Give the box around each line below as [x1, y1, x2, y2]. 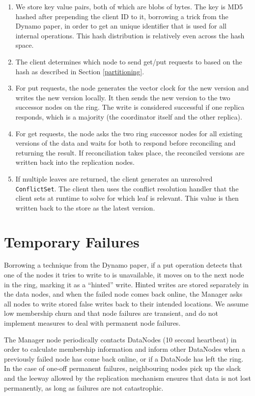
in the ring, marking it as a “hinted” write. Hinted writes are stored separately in [4, 279, 249, 289]
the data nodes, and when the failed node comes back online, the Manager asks [4, 289, 243, 299]
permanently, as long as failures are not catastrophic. [4, 382, 164, 393]
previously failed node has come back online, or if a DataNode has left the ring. [4, 353, 244, 364]
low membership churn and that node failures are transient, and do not [4, 308, 219, 318]
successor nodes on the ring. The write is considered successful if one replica [15, 102, 245, 112]
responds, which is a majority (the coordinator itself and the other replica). [15, 111, 242, 122]
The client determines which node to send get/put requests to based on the [15, 56, 242, 66]
